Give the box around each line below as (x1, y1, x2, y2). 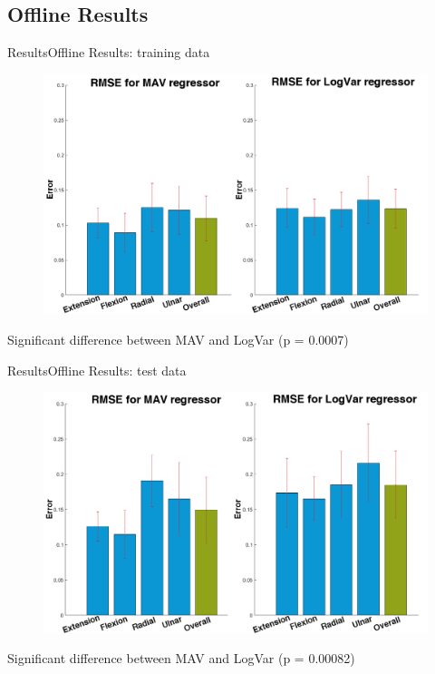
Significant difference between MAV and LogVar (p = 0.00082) (7, 649, 355, 668)
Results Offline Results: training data (7, 43, 210, 62)
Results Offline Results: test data (7, 360, 187, 379)
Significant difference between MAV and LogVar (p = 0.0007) (7, 329, 349, 348)
